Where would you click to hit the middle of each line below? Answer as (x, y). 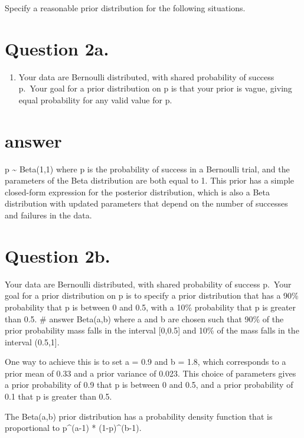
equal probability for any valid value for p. (95, 99)
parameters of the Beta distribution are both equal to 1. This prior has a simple (150, 180)
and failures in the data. (48, 215)
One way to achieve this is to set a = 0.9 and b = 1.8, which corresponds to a (146, 362)
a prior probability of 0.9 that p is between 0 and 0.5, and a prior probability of (149, 385)
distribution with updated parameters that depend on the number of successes (146, 203)
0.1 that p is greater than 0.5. (58, 396)
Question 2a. (57, 48)
